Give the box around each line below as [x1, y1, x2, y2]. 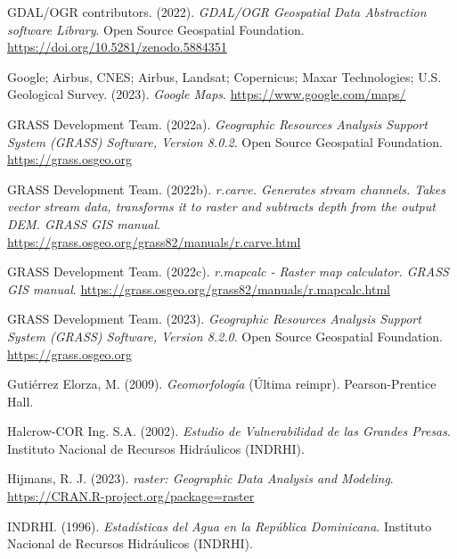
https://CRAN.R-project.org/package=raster [7, 487, 255, 506]
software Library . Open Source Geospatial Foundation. [7, 20, 305, 38]
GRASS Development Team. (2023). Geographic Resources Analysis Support [7, 309, 421, 328]
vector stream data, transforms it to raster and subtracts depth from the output [7, 197, 436, 216]
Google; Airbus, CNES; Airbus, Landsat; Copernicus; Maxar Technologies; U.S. [7, 67, 442, 86]
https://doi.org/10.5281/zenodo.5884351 [7, 37, 227, 56]
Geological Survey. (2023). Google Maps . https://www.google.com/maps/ [7, 85, 406, 103]
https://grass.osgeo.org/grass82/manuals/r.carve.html [7, 232, 301, 251]
